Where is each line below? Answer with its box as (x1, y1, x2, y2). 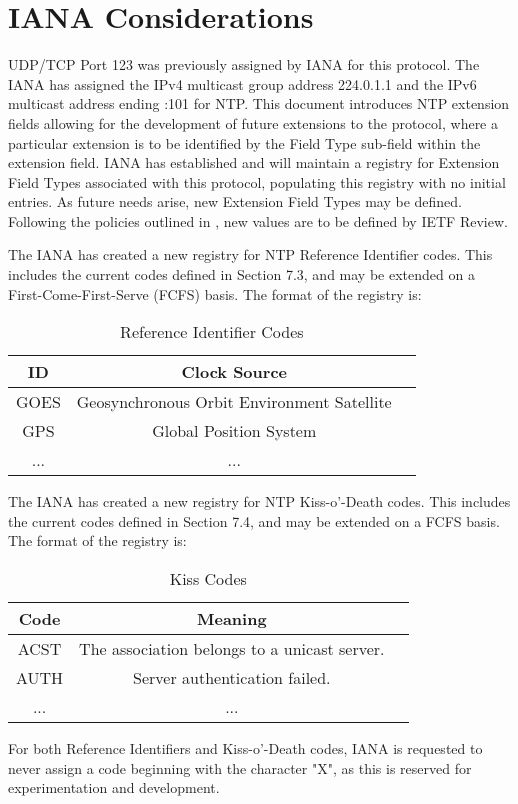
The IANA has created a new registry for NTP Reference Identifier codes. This (8, 244, 493, 265)
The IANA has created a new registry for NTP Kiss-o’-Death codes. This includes (8, 491, 511, 512)
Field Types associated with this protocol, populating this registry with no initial (8, 171, 506, 192)
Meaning (197, 607, 267, 631)
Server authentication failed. (133, 666, 331, 690)
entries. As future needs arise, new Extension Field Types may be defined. (8, 191, 463, 212)
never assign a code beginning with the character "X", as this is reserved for (8, 757, 472, 778)
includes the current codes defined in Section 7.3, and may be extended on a (8, 264, 475, 285)
